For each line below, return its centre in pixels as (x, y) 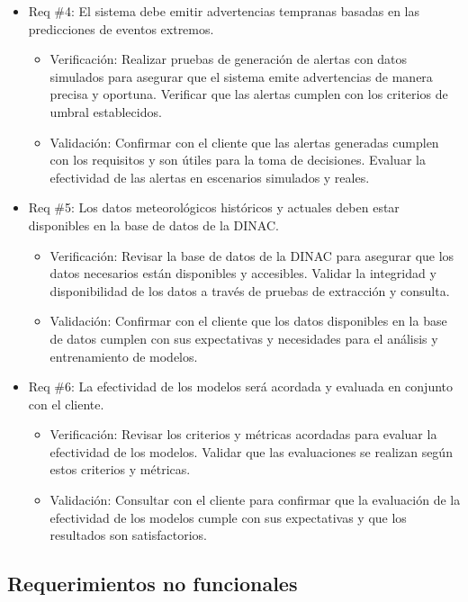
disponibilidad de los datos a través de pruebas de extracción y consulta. (250, 290)
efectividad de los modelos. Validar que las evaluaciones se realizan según (251, 451)
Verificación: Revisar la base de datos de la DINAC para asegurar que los (252, 255)
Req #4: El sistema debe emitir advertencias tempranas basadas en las (224, 11)
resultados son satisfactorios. (128, 535)
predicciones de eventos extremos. (121, 28)
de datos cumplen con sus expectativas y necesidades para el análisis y (244, 338)
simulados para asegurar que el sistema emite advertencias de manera (241, 76)
